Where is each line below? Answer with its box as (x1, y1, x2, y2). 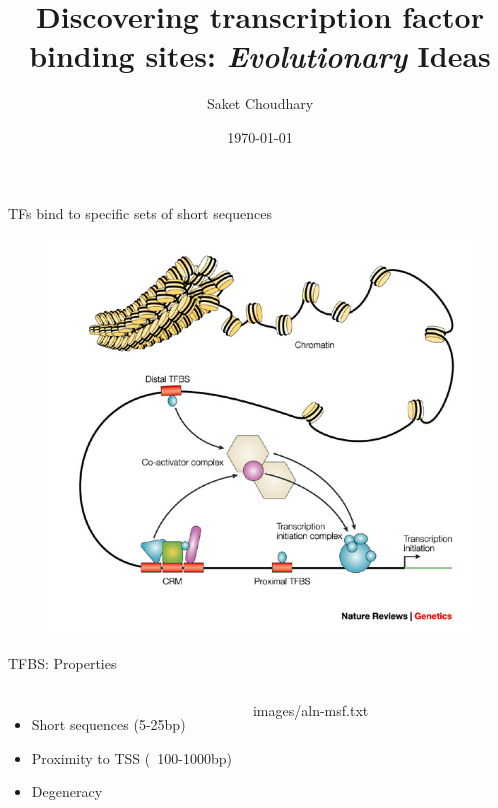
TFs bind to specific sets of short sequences (8, 202, 273, 223)
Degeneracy (31, 781, 103, 802)
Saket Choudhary (206, 93, 314, 114)
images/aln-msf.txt (252, 700, 369, 721)
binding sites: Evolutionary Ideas (29, 35, 491, 77)
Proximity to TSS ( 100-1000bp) (31, 747, 232, 768)
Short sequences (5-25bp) (31, 714, 186, 735)
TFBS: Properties (8, 652, 117, 673)
